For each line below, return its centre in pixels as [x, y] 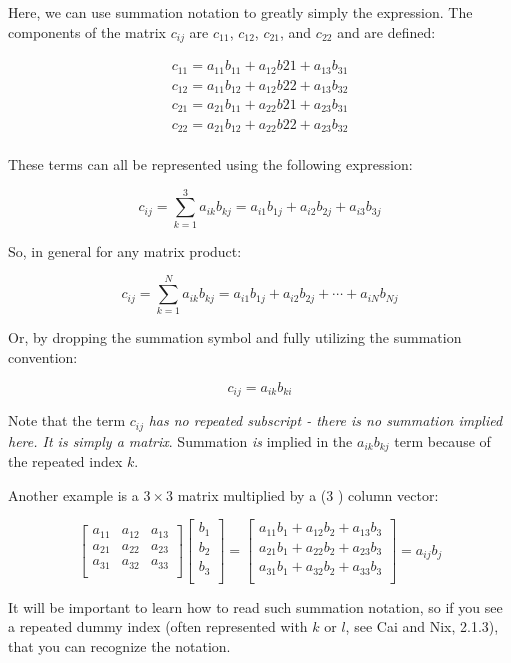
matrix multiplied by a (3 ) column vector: [308, 494]
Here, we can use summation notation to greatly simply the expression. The [240, 12]
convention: [43, 357]
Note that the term [67, 420]
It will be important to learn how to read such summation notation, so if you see [255, 606]
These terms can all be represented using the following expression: [210, 164]
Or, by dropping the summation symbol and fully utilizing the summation [235, 337]
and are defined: [386, 31]
